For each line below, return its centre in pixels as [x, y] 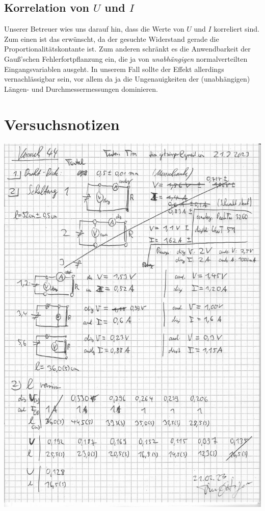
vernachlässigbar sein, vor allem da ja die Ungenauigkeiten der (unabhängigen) [127, 79]
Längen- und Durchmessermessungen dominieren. [81, 88]
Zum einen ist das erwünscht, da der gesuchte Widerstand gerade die [112, 39]
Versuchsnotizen [62, 124]
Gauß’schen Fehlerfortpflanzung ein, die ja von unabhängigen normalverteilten [126, 58]
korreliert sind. [236, 29]
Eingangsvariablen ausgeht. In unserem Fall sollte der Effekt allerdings [114, 69]
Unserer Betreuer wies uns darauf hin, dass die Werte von [94, 29]
